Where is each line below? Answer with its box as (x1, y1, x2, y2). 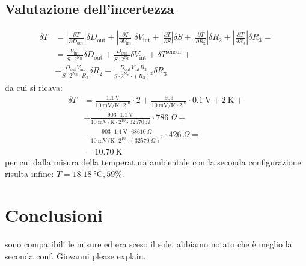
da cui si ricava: (5, 81, 63, 93)
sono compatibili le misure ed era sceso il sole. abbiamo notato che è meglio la (5, 238, 292, 250)
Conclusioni (5, 203, 103, 227)
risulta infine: (5, 167, 54, 180)
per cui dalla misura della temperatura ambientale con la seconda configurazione (5, 155, 301, 168)
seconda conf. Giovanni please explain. (5, 249, 146, 262)
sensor (165, 48, 182, 55)
